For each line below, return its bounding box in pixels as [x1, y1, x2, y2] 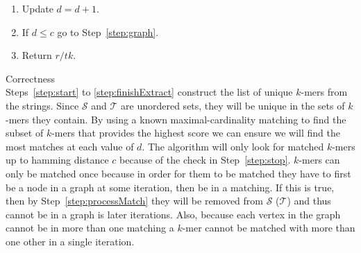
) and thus [287, 193, 331, 208]
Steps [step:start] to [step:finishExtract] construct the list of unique [6, 85, 293, 99]
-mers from [301, 85, 348, 99]
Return [22, 48, 52, 62]
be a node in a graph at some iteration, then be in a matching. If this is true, [6, 180, 335, 194]
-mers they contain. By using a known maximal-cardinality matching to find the [6, 112, 346, 126]
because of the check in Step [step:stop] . [119, 152, 291, 167]
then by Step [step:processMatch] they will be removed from [6, 193, 263, 208]
